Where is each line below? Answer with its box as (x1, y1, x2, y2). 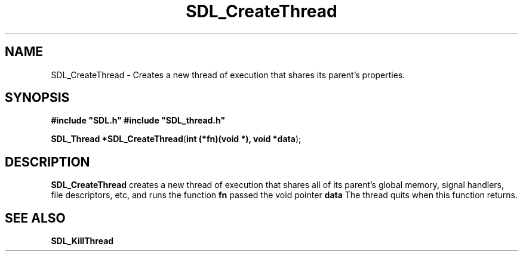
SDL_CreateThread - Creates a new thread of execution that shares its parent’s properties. (51, 69, 405, 80)
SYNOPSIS (5, 90, 70, 106)
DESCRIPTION (5, 154, 90, 169)
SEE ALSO (5, 210, 66, 226)
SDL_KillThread (51, 236, 114, 246)
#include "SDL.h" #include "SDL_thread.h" (51, 115, 226, 126)
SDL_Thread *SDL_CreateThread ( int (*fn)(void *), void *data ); (51, 134, 302, 144)
